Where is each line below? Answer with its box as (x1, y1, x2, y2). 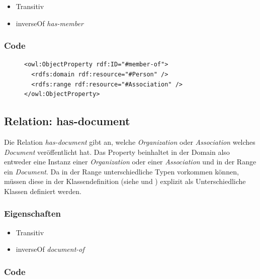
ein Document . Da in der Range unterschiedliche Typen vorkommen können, (4, 166, 239, 176)
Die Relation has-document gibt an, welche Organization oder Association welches (4, 136, 255, 147)
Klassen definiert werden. (4, 185, 81, 196)
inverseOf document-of (16, 244, 84, 254)
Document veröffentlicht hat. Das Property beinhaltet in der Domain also (4, 146, 230, 157)
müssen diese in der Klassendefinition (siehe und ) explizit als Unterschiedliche (4, 176, 246, 187)
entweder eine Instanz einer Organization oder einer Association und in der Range (4, 156, 256, 167)
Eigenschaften (4, 207, 61, 220)
